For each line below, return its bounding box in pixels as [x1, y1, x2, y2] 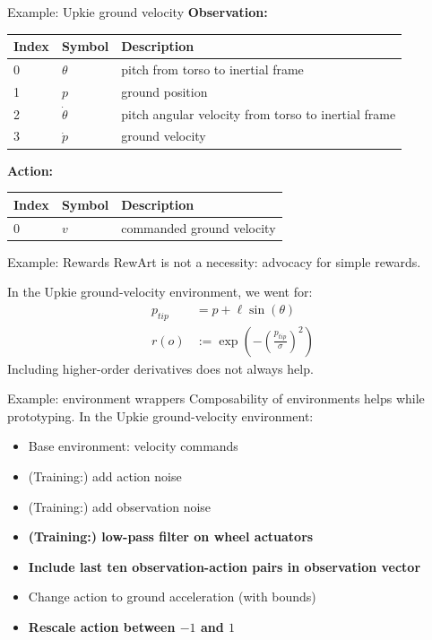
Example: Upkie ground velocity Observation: [7, 3, 268, 21]
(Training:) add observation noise [28, 497, 212, 515]
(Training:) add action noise [28, 467, 182, 486]
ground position [121, 82, 208, 100]
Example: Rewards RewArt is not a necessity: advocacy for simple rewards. [7, 252, 421, 271]
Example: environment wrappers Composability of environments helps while [7, 389, 425, 408]
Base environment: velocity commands [28, 437, 238, 455]
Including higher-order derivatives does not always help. [7, 359, 314, 377]
